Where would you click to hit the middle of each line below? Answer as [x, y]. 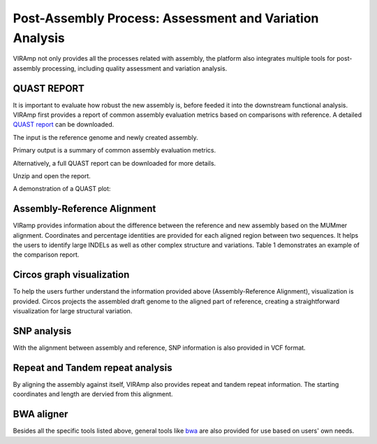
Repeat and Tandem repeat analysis [93, 367]
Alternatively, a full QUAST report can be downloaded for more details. [114, 163]
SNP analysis [42, 331]
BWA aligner [40, 414]
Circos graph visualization [71, 275]
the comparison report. [46, 255]
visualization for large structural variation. [73, 311]
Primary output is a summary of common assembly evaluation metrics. [114, 150]
